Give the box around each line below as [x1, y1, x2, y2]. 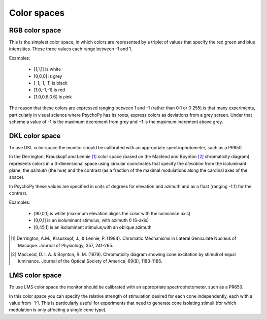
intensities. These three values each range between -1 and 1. [9, 46, 133, 52]
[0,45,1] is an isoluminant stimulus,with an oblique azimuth [33, 224, 152, 230]
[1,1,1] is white [33, 66, 61, 72]
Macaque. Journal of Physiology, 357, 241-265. [18, 242, 113, 248]
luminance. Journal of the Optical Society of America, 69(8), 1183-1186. [18, 258, 163, 264]
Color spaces [9, 7, 65, 18]
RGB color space [9, 26, 62, 34]
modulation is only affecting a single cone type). [9, 307, 107, 313]
